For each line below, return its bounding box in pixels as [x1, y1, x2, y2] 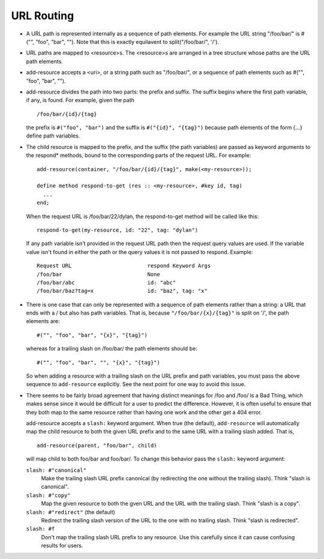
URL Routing [11, 9, 74, 22]
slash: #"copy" [26, 492, 71, 498]
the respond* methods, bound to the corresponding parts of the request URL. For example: [26, 152, 251, 159]
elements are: [26, 318, 60, 325]
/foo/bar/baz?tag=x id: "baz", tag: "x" [37, 288, 208, 294]
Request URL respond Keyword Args [37, 262, 211, 270]
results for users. [41, 542, 83, 549]
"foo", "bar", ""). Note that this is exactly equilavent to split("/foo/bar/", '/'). [35, 38, 219, 45]
